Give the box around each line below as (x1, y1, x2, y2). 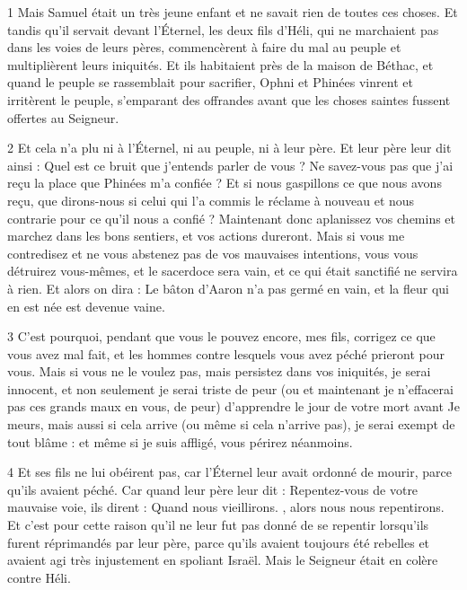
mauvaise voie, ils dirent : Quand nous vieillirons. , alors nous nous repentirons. (7, 498, 445, 516)
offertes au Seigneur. (7, 108, 119, 127)
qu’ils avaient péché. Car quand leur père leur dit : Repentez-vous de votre (7, 480, 419, 498)
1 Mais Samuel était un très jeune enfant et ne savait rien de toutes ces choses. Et (7, 3, 458, 21)
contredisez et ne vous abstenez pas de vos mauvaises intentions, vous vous (7, 243, 419, 262)
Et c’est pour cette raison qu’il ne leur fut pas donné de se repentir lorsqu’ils (7, 515, 429, 534)
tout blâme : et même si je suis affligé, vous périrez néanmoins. (7, 432, 353, 451)
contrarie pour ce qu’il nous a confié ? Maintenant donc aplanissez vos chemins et (7, 208, 456, 227)
